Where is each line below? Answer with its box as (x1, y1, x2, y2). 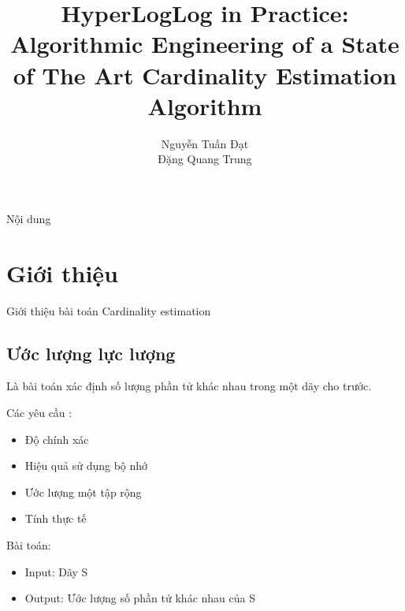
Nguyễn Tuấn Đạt (161, 135, 249, 151)
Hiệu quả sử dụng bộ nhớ (24, 457, 148, 474)
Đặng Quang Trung (158, 151, 252, 167)
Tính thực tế (24, 510, 87, 527)
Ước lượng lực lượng (6, 341, 176, 365)
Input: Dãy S (24, 563, 88, 579)
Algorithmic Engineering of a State (10, 28, 399, 60)
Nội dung (6, 210, 51, 226)
